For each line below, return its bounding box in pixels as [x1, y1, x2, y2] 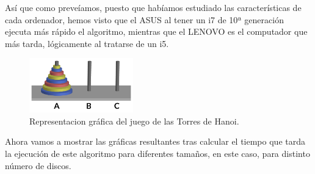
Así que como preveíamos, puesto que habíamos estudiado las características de [5, 1, 302, 13]
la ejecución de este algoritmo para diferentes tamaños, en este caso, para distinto [5, 147, 310, 159]
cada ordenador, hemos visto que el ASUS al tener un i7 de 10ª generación [5, 13, 284, 26]
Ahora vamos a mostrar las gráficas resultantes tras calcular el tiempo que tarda [5, 135, 305, 148]
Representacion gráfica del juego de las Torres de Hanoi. [29, 114, 239, 127]
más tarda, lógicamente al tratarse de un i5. [5, 37, 169, 49]
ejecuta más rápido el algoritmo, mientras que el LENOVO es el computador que [5, 25, 308, 38]
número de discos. [5, 159, 71, 172]
